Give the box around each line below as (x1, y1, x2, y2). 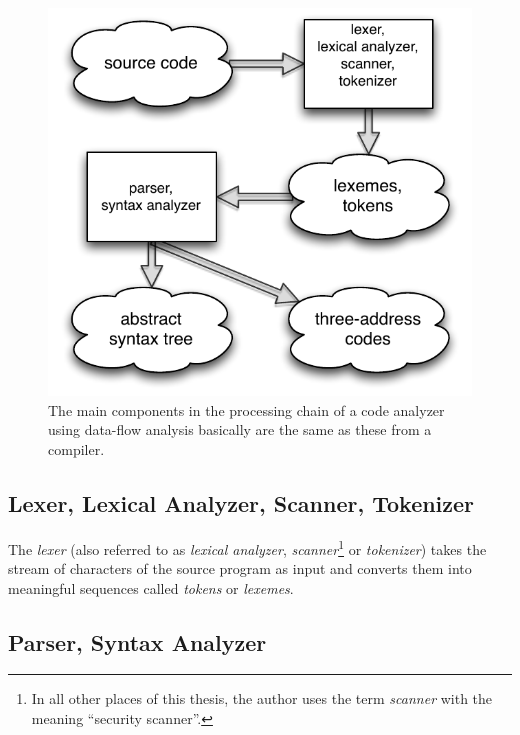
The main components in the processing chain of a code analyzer (48, 399, 445, 420)
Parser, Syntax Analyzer (8, 626, 267, 657)
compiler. (48, 439, 105, 460)
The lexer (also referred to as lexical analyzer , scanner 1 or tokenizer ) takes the (8, 535, 487, 559)
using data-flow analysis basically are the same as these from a (48, 419, 432, 440)
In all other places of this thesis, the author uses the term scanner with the (31, 688, 493, 709)
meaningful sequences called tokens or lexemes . (8, 577, 294, 598)
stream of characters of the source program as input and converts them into (8, 558, 472, 579)
